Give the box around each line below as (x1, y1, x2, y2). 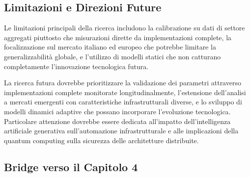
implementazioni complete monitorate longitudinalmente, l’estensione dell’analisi (4, 87, 246, 97)
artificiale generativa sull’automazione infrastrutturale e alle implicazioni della (4, 126, 239, 136)
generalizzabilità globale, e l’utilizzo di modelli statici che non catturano (4, 51, 221, 61)
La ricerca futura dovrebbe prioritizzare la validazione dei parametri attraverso (4, 77, 241, 88)
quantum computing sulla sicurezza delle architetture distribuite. (4, 135, 199, 145)
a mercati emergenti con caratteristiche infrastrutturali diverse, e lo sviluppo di (4, 97, 242, 107)
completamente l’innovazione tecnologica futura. (4, 61, 149, 71)
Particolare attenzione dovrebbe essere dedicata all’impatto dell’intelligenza (4, 116, 231, 126)
